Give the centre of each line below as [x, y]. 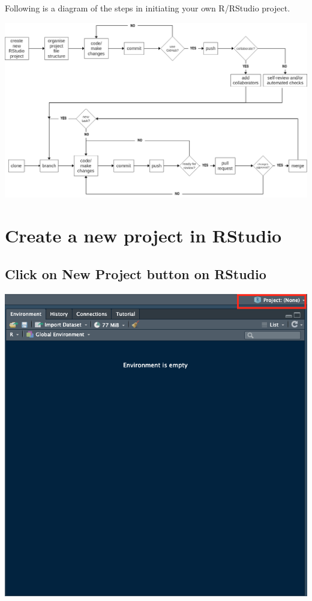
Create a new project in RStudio [143, 236]
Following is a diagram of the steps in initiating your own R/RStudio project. [148, 8]
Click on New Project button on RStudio [136, 273]
